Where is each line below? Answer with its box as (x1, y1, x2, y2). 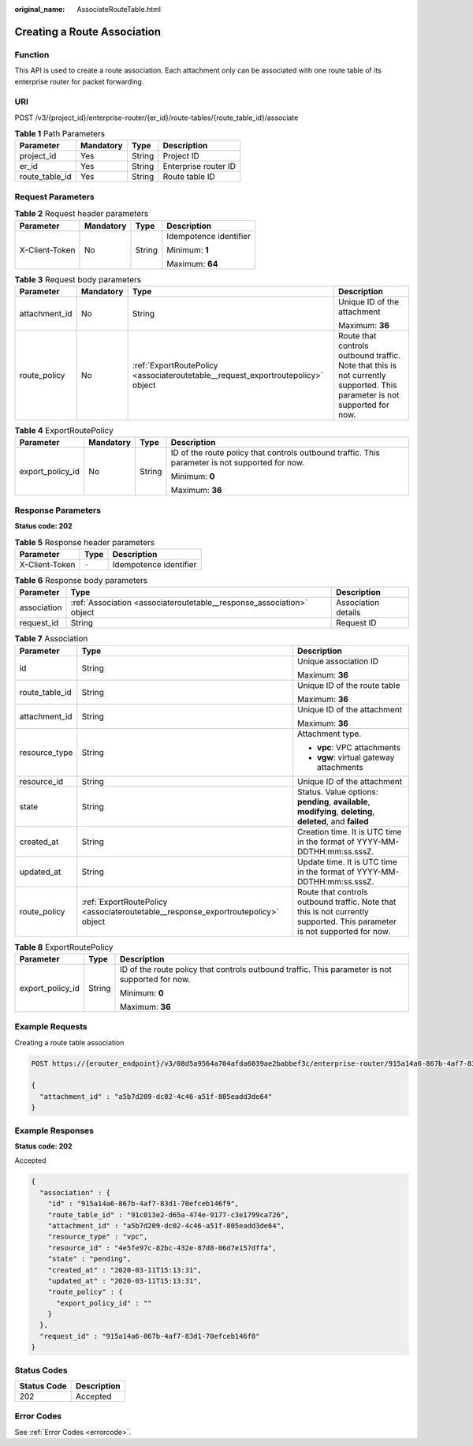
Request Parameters (14, 191, 95, 202)
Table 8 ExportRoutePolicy (14, 941, 114, 952)
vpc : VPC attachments (316, 742, 401, 753)
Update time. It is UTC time (296, 856, 397, 867)
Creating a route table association (14, 1037, 125, 1047)
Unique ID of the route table (296, 679, 400, 690)
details (335, 607, 361, 618)
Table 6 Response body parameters (14, 575, 148, 586)
